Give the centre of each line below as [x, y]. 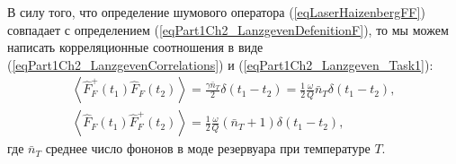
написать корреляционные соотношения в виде [135, 47]
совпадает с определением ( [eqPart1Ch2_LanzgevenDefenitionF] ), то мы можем [228, 29]
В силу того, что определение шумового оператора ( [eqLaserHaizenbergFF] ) [216, 12]
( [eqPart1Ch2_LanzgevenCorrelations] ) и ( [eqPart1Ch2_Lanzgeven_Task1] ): [220, 64]
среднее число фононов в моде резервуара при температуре [208, 148]
